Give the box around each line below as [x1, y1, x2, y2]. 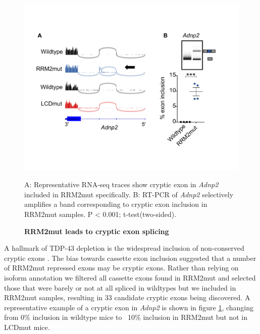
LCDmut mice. [4, 321, 50, 332]
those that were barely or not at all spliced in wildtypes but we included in [4, 282, 236, 293]
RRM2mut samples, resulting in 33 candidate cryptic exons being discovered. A [4, 292, 250, 303]
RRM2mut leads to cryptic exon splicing [24, 226, 169, 236]
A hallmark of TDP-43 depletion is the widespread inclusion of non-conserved [4, 243, 244, 253]
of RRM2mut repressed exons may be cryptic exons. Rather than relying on [4, 262, 239, 273]
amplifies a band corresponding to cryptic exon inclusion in [24, 199, 207, 209]
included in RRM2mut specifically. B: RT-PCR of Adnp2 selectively [24, 189, 234, 199]
